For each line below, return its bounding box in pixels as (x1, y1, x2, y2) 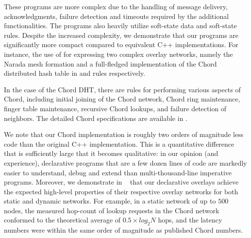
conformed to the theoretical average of (4, 215, 121, 225)
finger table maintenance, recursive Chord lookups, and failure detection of (4, 103, 227, 113)
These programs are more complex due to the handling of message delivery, (4, 1, 228, 11)
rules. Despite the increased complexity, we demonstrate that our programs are (4, 30, 239, 40)
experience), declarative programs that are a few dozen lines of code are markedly (4, 157, 247, 168)
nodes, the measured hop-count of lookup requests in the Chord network (4, 205, 219, 215)
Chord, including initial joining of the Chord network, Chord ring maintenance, (4, 94, 240, 104)
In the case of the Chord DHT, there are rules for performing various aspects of (4, 84, 241, 94)
